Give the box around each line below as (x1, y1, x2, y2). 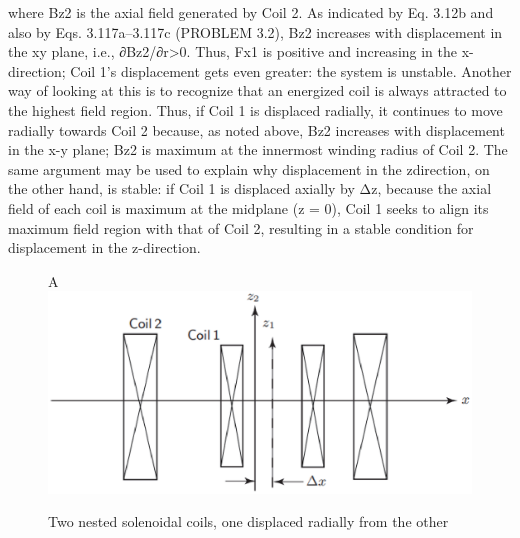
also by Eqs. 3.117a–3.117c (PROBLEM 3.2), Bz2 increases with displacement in (8, 21, 503, 42)
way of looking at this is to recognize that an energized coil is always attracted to (8, 80, 507, 101)
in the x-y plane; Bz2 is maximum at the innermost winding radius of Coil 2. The (8, 139, 508, 160)
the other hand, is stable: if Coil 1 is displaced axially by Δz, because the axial (8, 178, 492, 199)
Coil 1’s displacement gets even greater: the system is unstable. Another (70, 60, 512, 81)
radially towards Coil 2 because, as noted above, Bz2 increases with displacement (8, 119, 505, 140)
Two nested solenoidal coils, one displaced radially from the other (48, 511, 449, 532)
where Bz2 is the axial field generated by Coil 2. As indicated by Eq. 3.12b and (8, 2, 494, 22)
